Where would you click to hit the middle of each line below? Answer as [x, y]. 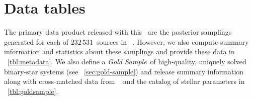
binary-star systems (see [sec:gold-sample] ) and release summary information [124, 71]
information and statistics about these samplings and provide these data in [119, 52]
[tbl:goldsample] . [33, 91]
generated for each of [36, 41]
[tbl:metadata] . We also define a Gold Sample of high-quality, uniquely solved [127, 61]
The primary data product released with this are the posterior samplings [118, 32]
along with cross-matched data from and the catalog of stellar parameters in [124, 81]
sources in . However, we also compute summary [173, 41]
